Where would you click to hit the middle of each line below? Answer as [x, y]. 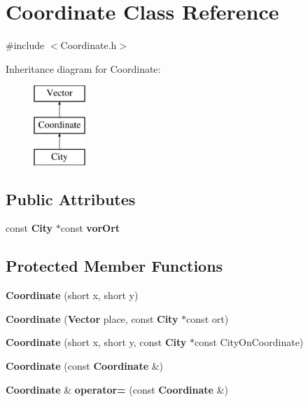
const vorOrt [90, 228]
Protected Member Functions [114, 266]
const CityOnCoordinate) [249, 342]
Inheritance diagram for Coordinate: [83, 68]
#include [25, 45]
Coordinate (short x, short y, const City [96, 342]
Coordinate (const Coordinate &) [85, 366]
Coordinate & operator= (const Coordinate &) [117, 389]
